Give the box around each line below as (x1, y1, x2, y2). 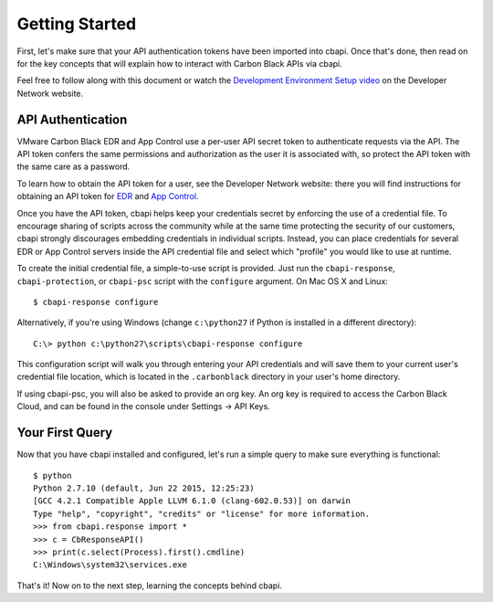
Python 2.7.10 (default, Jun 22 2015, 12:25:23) (33, 482, 255, 493)
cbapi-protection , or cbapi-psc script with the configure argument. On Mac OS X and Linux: (16, 275, 388, 287)
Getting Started (16, 14, 137, 34)
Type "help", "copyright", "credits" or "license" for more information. (33, 508, 371, 519)
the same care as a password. (16, 161, 131, 173)
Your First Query (16, 425, 113, 440)
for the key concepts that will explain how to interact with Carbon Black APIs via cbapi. (16, 58, 342, 69)
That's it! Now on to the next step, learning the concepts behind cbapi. (16, 580, 283, 591)
